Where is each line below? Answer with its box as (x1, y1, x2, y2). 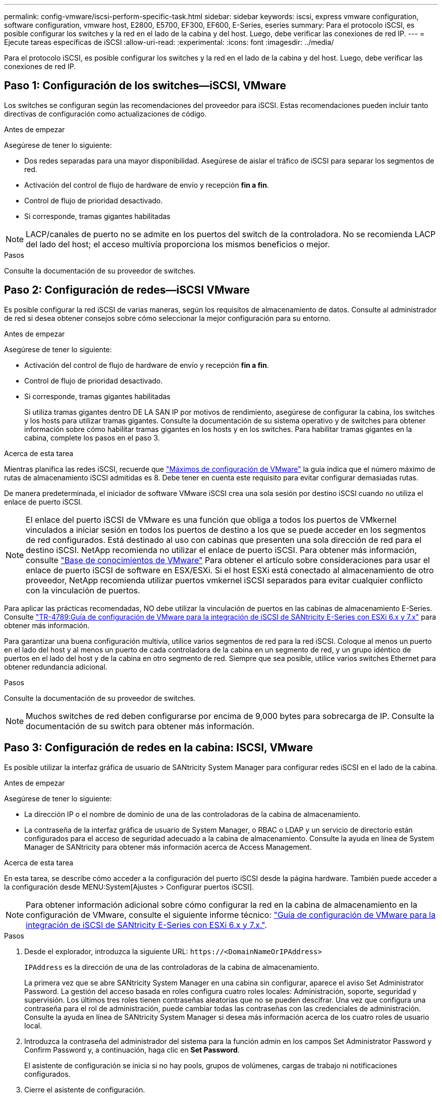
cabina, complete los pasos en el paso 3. (24, 433, 160, 442)
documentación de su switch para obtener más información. (26, 721, 255, 731)
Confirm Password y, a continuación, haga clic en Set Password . (24, 1045, 240, 1054)
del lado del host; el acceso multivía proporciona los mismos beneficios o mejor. (26, 239, 330, 249)
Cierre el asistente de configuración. (24, 1085, 145, 1094)
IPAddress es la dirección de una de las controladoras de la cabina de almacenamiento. (24, 962, 319, 971)
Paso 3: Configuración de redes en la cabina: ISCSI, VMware (4, 741, 313, 754)
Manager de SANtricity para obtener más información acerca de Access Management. (24, 842, 312, 851)
